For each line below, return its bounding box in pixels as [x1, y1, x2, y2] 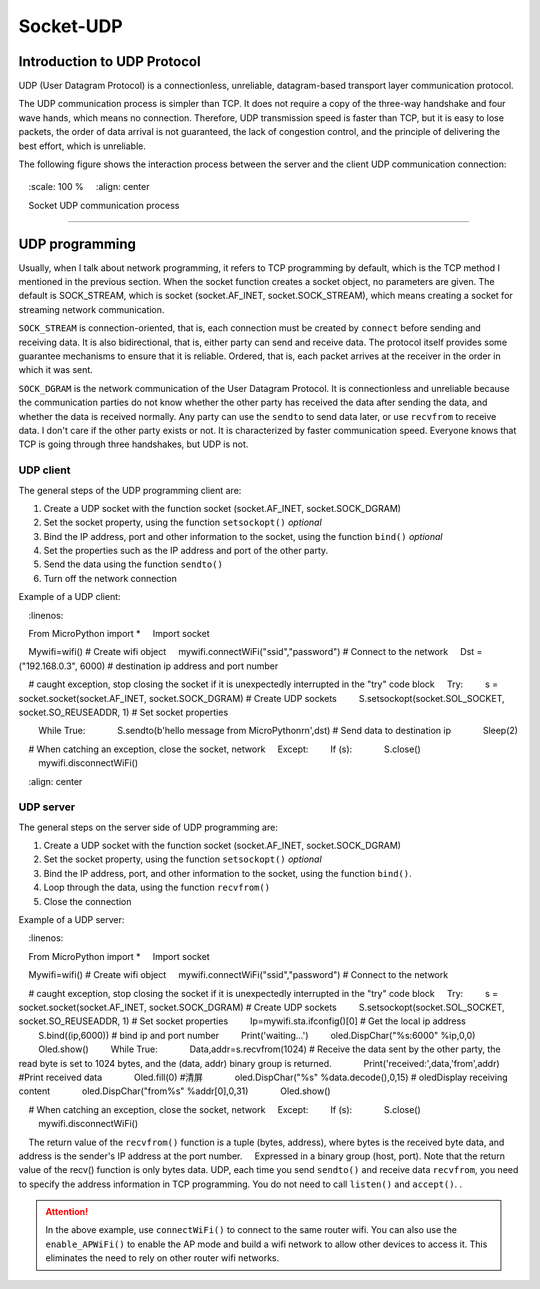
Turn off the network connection [43, 572, 177, 584]
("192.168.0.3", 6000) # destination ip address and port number [18, 660, 279, 672]
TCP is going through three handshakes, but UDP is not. [18, 438, 249, 450]
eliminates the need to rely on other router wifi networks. [45, 1252, 280, 1264]
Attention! [45, 1206, 89, 1218]
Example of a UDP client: [18, 591, 121, 603]
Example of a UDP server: [18, 914, 125, 926]
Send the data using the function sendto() [43, 558, 224, 570]
